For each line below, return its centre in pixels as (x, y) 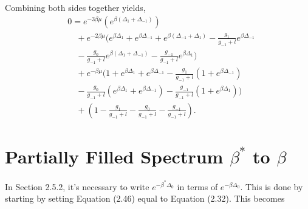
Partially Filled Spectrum (114, 156)
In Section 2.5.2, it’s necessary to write (77, 186)
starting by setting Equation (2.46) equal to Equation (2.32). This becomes (145, 198)
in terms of (197, 186)
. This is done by (272, 186)
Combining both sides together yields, (75, 7)
